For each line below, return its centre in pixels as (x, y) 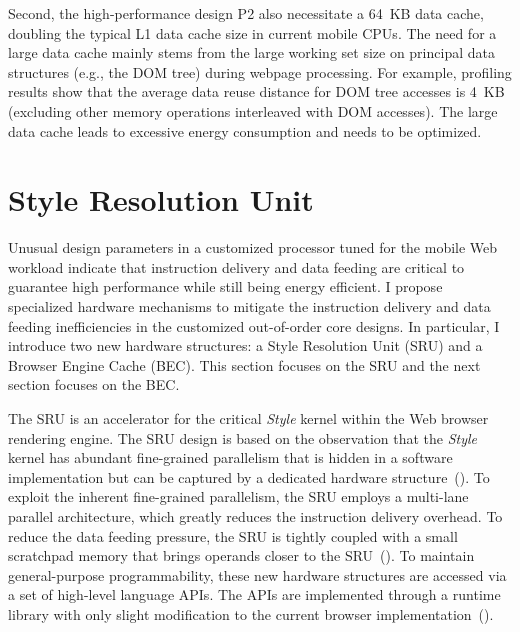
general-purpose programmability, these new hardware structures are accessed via (257, 574)
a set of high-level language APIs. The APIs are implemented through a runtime (254, 594)
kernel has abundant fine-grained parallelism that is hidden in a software (230, 457)
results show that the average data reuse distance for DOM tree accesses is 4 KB (256, 91)
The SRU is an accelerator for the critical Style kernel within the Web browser (248, 418)
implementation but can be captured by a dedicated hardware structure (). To (249, 476)
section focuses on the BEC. (94, 384)
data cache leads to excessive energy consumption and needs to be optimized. (245, 130)
